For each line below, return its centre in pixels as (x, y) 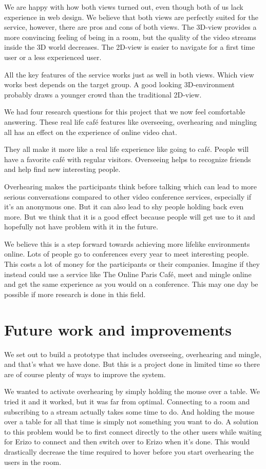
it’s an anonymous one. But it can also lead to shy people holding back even (124, 207)
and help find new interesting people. (62, 169)
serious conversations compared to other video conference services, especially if (128, 196)
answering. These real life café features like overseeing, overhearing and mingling (131, 121)
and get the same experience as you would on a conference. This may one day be (131, 284)
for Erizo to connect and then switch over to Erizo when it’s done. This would (127, 442)
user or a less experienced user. (53, 57)
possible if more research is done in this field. (75, 294)
